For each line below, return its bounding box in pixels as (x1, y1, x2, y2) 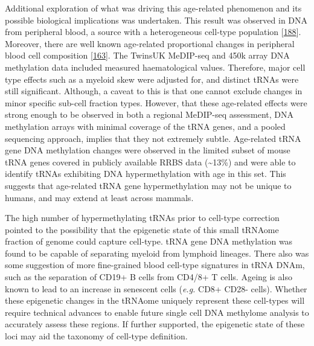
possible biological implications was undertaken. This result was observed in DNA (5, 13, 308, 26)
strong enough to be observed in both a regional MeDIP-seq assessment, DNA (5, 108, 293, 121)
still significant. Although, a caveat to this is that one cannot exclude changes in (5, 85, 303, 97)
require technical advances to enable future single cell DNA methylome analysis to (5, 306, 309, 318)
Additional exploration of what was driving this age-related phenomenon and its (5, 2, 302, 14)
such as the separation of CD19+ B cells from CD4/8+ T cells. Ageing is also (5, 271, 292, 283)
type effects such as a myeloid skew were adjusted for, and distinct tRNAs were (5, 72, 299, 85)
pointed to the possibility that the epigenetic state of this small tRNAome (5, 223, 279, 235)
